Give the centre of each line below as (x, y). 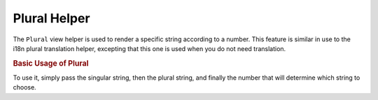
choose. (24, 87)
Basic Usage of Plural (51, 63)
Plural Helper (51, 18)
